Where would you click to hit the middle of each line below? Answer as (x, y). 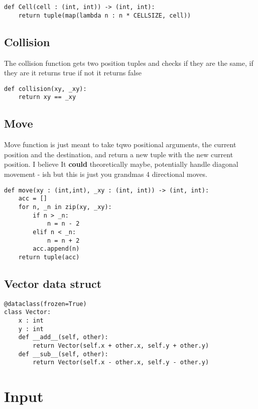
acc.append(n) (56, 249)
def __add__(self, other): (63, 337)
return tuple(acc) (49, 257)
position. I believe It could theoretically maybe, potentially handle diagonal (121, 164)
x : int (31, 321)
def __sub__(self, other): (63, 354)
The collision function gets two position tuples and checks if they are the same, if (129, 63)
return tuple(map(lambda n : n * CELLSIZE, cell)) (105, 15)
